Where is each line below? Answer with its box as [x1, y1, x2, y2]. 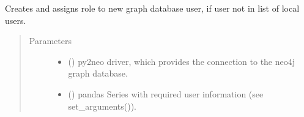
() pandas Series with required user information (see [68, 87, 264, 100]
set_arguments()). [68, 99, 137, 112]
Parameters [29, 34, 72, 47]
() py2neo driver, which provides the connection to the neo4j [68, 55, 295, 67]
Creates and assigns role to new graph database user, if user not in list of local [5, 2, 300, 14]
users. [5, 13, 26, 26]
